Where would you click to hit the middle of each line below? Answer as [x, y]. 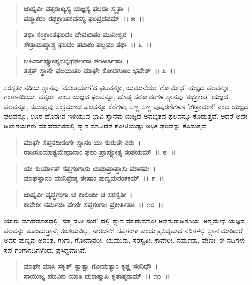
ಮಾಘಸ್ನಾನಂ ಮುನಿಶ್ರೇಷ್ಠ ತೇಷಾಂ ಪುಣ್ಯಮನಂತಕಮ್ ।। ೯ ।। [94, 178]
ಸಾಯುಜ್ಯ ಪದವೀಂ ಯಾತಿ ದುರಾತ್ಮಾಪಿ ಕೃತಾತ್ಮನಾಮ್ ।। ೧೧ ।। [97, 276]
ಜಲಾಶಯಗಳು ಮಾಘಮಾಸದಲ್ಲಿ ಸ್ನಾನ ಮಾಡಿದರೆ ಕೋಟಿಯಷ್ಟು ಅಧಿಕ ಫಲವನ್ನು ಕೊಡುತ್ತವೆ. [106, 125]
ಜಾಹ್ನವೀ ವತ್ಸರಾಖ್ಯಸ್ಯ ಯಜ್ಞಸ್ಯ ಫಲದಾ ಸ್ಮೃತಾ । [77, 8]
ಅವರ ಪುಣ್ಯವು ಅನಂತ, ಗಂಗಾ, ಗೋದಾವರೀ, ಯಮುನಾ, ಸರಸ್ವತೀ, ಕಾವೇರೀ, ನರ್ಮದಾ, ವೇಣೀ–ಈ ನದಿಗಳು [125, 240]
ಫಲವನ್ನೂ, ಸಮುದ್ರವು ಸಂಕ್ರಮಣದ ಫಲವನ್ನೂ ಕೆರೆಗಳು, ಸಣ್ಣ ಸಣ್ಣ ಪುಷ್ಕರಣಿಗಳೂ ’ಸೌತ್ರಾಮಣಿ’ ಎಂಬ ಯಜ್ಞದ [126, 106]
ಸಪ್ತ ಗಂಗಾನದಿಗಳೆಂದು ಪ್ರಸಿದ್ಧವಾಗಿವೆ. [45, 249]
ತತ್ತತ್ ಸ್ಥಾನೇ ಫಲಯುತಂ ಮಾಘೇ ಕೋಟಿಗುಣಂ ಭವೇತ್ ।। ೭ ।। [99, 70]
